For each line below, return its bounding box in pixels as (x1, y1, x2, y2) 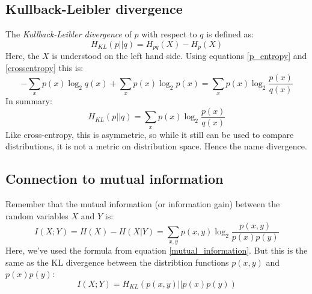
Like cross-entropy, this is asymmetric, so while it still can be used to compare (5, 128, 294, 140)
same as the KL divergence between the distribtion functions (5, 255, 229, 268)
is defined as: (206, 28, 254, 40)
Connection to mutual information (5, 169, 224, 188)
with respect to (141, 28, 197, 40)
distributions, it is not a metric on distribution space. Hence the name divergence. (5, 140, 307, 152)
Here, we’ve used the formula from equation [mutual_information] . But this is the (5, 244, 308, 257)
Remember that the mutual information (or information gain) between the (5, 198, 280, 210)
